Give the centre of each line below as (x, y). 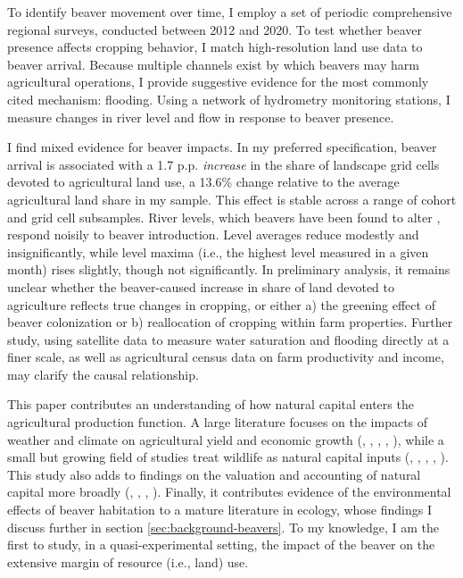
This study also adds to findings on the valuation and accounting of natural (214, 474)
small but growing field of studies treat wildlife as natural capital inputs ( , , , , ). (228, 457)
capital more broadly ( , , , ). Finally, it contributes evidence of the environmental (229, 492)
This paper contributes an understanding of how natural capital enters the (211, 404)
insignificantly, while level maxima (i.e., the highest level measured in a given (218, 251)
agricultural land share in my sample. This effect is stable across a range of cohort (232, 199)
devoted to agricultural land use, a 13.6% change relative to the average (203, 182)
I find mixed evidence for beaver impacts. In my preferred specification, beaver (222, 147)
